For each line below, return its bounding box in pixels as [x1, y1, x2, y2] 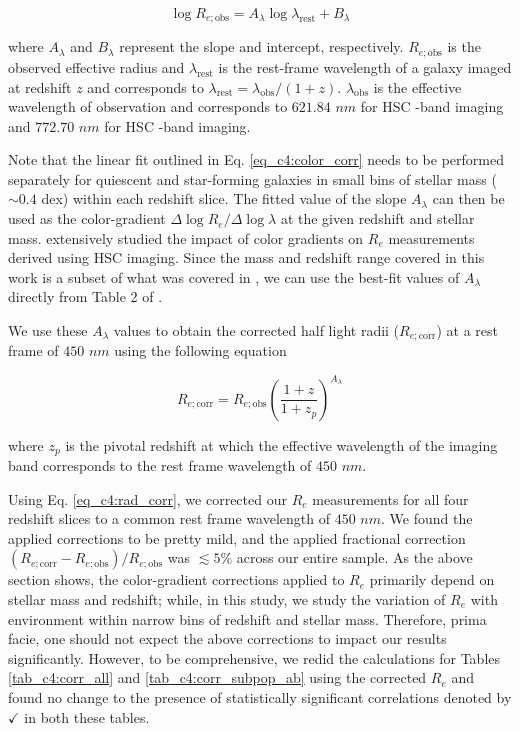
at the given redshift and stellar [280, 208, 475, 229]
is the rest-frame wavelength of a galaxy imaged [218, 56, 512, 77]
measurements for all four [312, 488, 469, 509]
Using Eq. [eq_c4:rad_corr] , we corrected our [8, 488, 287, 509]
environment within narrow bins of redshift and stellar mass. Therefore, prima [8, 608, 487, 629]
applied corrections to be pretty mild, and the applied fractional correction [8, 527, 466, 548]
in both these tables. [24, 706, 150, 727]
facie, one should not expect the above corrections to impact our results [8, 628, 447, 649]
